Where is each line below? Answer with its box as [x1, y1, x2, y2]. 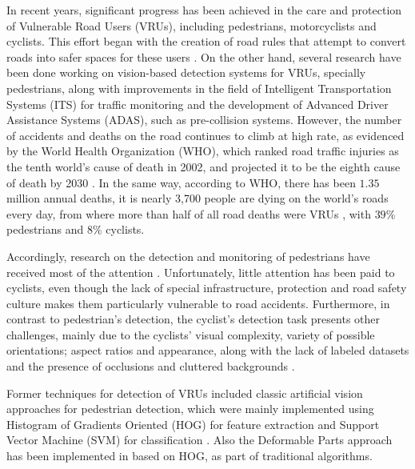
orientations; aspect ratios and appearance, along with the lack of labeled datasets [6, 342, 409, 359]
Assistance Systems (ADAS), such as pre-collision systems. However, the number [6, 111, 402, 128]
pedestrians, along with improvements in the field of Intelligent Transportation [6, 79, 392, 96]
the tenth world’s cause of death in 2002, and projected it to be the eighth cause [6, 158, 401, 174]
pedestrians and [6, 221, 84, 238]
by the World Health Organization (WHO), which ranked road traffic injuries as [6, 142, 399, 159]
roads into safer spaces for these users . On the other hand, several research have [6, 48, 401, 65]
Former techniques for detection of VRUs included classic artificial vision [6, 384, 363, 401]
